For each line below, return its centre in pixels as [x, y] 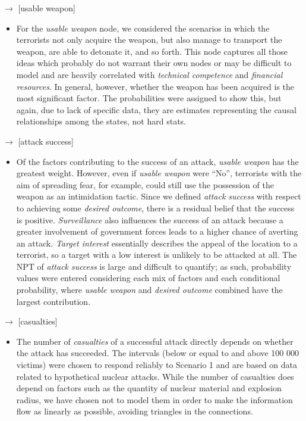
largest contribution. [53, 301]
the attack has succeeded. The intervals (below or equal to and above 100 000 [157, 353]
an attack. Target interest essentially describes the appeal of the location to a [157, 243]
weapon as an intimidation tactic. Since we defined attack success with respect [159, 196]
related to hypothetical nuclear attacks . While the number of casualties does [155, 376]
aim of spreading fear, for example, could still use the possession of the [145, 184]
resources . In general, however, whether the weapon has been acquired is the [155, 86]
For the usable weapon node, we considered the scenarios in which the [143, 28]
